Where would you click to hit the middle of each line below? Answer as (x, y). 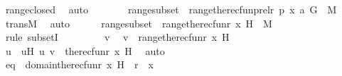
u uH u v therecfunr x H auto (85, 50)
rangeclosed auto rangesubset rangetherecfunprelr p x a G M (171, 9)
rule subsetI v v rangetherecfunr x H (117, 37)
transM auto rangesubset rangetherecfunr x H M (139, 23)
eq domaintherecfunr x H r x (79, 64)
